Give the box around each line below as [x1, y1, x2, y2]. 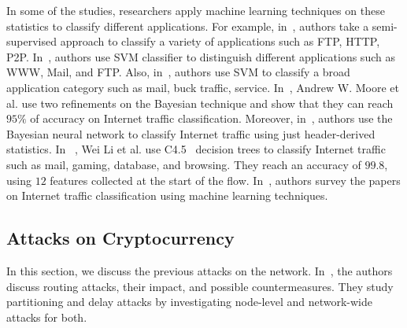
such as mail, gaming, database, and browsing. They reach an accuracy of [6, 156, 361, 172]
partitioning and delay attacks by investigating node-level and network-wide [6, 293, 372, 310]
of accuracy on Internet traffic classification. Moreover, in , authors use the [30, 110, 393, 127]
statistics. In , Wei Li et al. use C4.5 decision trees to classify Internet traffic [6, 141, 386, 157]
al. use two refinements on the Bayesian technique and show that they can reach [6, 94, 394, 111]
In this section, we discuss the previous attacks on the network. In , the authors [6, 262, 393, 278]
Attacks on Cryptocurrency [6, 226, 235, 250]
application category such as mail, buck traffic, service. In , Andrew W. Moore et [6, 79, 399, 95]
